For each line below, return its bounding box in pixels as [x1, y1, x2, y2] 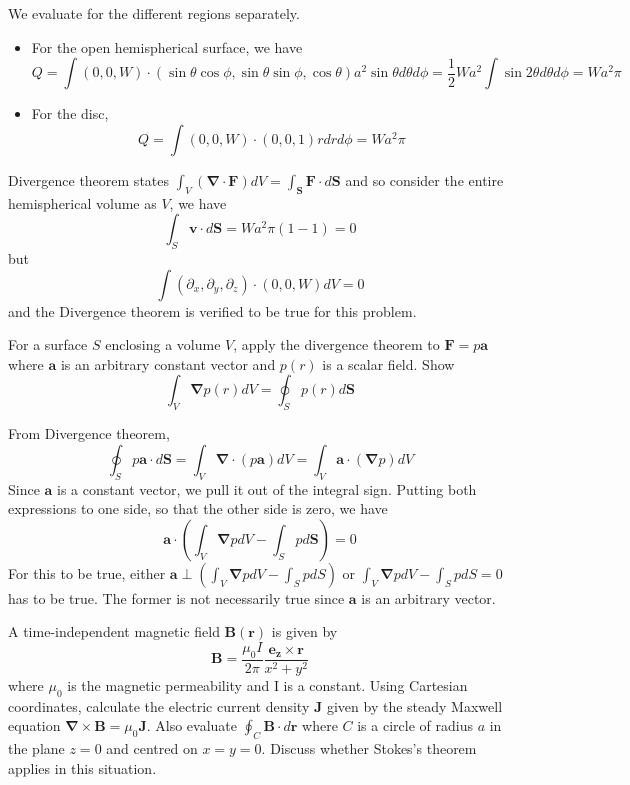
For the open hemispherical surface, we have [31, 36, 303, 57]
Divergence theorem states [8, 169, 169, 190]
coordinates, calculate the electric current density [8, 695, 310, 716]
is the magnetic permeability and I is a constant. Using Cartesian [67, 674, 468, 695]
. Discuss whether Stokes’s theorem [261, 737, 477, 758]
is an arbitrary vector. [361, 587, 496, 608]
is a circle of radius [357, 715, 473, 736]
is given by [271, 621, 338, 642]
